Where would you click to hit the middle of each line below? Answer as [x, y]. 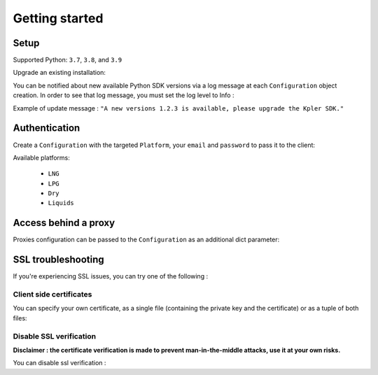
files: [20, 318]
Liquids [61, 203]
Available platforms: [41, 157]
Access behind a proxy [64, 223]
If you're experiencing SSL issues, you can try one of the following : [111, 276]
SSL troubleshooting [58, 260]
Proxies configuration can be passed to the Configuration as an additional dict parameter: [146, 240]
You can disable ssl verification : [59, 363]
